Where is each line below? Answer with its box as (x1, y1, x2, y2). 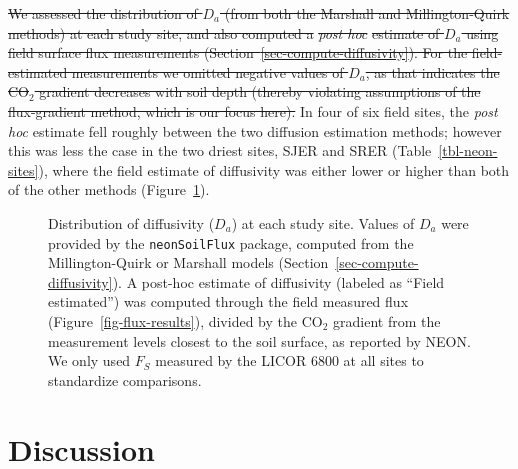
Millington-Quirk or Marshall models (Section (48, 252, 329, 273)
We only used (48, 350, 131, 371)
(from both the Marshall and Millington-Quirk (224, 3, 510, 23)
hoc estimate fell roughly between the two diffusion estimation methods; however (8, 120, 502, 141)
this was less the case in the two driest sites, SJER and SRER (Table (8, 140, 432, 161)
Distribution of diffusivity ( (48, 212, 215, 233)
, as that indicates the (365, 61, 500, 82)
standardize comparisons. (48, 369, 202, 390)
